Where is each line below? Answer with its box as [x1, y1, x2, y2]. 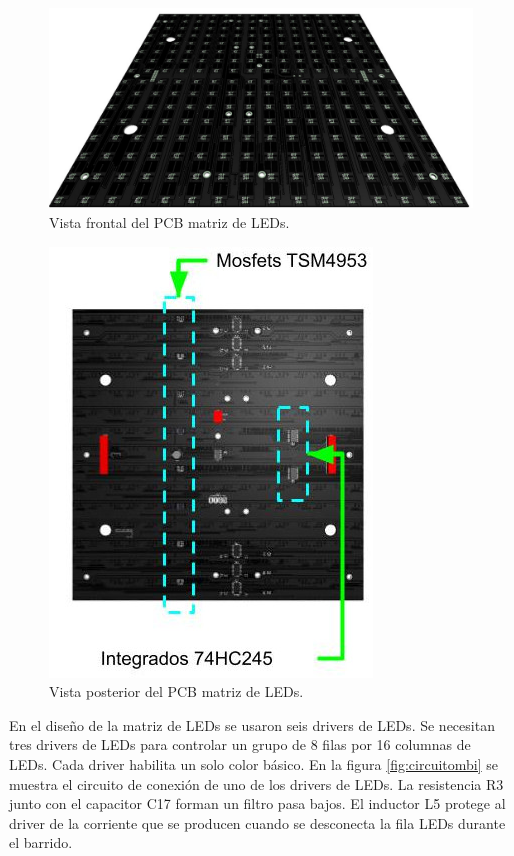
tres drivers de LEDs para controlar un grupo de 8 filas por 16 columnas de [9, 734, 471, 755]
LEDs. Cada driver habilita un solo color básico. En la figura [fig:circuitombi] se [9, 753, 499, 774]
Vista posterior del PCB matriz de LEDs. [49, 681, 304, 702]
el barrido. [9, 832, 73, 853]
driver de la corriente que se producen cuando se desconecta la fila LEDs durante [9, 812, 506, 833]
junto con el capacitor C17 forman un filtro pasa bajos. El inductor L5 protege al [9, 793, 506, 814]
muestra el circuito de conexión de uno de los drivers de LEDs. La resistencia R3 [9, 773, 504, 794]
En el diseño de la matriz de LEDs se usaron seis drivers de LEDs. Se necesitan [9, 714, 495, 735]
